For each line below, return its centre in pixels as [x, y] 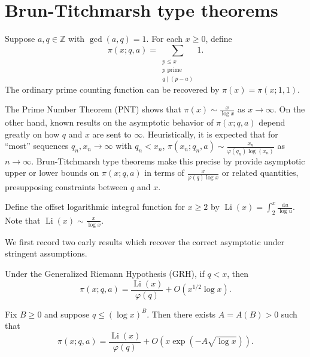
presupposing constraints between [66, 186]
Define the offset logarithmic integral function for [95, 207]
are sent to [112, 134]
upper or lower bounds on [52, 173]
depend [272, 122]
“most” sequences [37, 146]
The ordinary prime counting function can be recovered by [112, 89]
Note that [23, 220]
